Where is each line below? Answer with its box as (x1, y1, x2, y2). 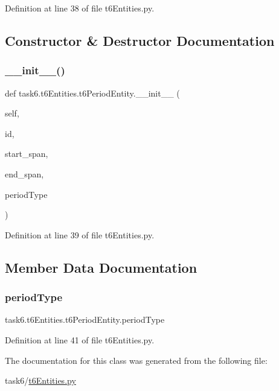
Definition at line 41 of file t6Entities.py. (5, 333, 155, 346)
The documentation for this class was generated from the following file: (5, 354, 268, 366)
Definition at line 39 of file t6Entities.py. (5, 228, 155, 241)
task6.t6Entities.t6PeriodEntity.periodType (5, 313, 165, 326)
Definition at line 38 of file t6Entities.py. (5, 2, 155, 14)
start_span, (5, 147, 48, 160)
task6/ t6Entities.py (5, 374, 76, 387)
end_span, (5, 167, 44, 180)
